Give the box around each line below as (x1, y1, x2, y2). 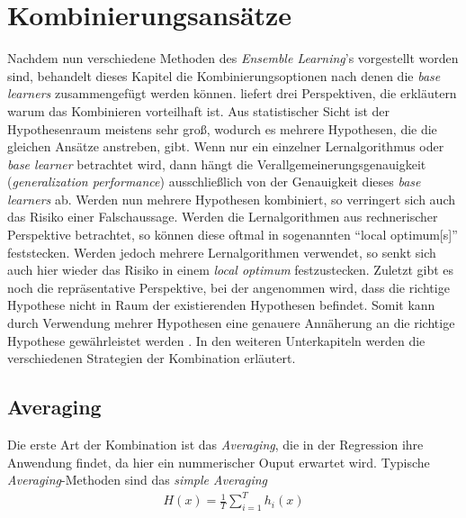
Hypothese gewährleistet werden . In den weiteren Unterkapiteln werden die (7, 331, 426, 350)
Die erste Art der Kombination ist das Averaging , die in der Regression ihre (7, 435, 424, 454)
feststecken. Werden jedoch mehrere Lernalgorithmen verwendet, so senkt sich (7, 242, 436, 261)
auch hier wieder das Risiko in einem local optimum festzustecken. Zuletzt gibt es (7, 260, 454, 279)
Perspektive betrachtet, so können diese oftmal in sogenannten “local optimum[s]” (7, 225, 458, 244)
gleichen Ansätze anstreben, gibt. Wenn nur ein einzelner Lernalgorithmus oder (7, 137, 444, 156)
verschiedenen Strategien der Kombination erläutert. (7, 349, 296, 368)
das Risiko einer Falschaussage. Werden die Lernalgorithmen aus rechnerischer (7, 207, 438, 226)
